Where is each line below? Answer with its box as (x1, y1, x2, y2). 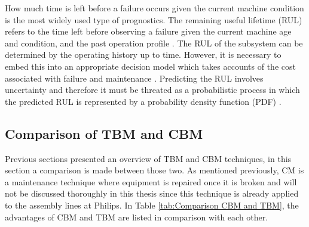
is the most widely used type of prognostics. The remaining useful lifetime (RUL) (5, 13, 302, 26)
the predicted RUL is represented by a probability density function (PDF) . (5, 95, 282, 107)
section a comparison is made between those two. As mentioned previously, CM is (5, 164, 304, 176)
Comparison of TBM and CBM (5, 124, 203, 142)
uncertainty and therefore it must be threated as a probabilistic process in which (5, 83, 300, 96)
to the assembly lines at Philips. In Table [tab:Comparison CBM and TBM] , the (5, 198, 299, 211)
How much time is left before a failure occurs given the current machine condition (5, 2, 304, 14)
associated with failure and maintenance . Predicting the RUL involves (5, 71, 264, 84)
